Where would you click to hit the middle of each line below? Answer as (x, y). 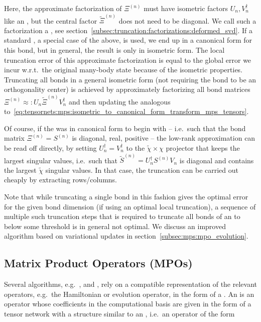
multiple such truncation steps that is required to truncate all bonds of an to (122, 216)
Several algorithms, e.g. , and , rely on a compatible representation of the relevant (130, 284)
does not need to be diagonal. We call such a (187, 20)
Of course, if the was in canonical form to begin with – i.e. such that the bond (125, 128)
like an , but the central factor (51, 20)
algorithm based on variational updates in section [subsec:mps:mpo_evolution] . (126, 236)
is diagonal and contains (217, 160)
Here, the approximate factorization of (63, 8)
